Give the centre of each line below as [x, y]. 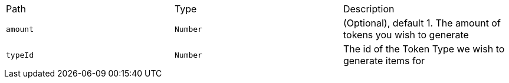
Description [369, 9]
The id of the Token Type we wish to [424, 49]
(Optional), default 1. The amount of [422, 23]
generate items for [384, 61]
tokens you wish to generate [406, 35]
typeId [20, 55]
